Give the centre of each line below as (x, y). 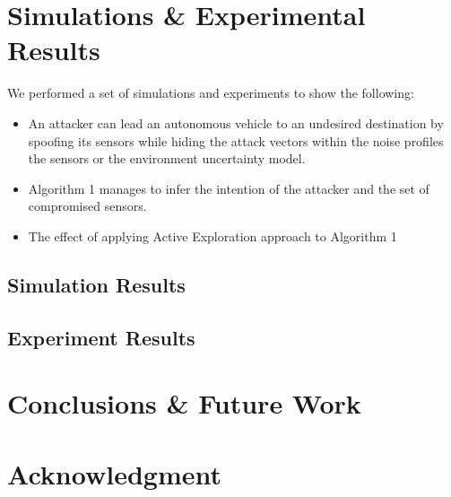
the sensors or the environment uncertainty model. (167, 158)
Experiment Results (101, 337)
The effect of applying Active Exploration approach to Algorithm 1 (212, 235)
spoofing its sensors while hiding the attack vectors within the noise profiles (236, 140)
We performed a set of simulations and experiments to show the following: (211, 93)
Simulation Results (96, 284)
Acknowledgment (114, 473)
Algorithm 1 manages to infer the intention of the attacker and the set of (229, 188)
